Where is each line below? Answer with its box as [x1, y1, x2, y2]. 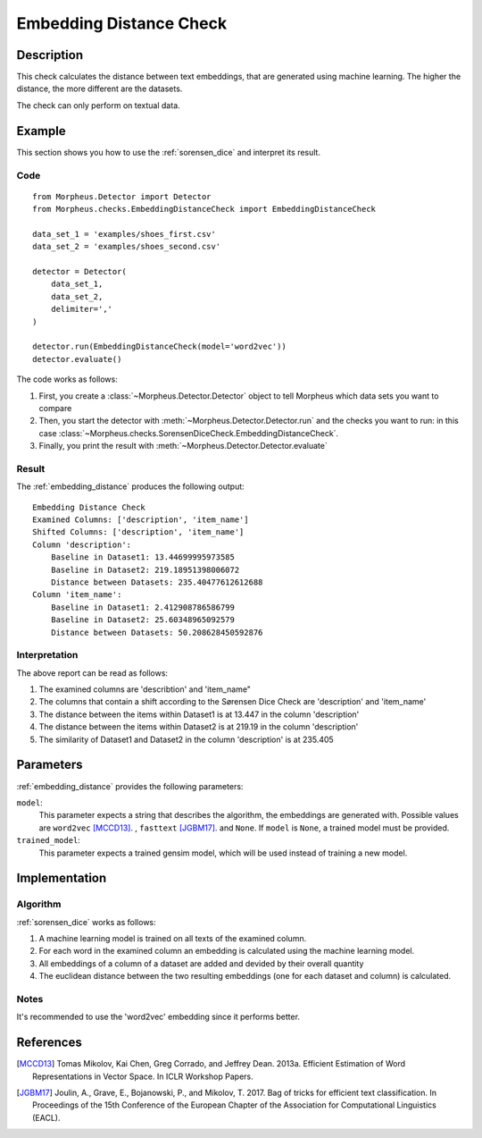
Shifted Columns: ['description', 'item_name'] [32, 527, 245, 537]
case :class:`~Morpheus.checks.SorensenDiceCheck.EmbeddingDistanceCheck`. [38, 427, 339, 438]
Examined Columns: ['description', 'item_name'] [32, 515, 249, 525]
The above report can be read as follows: [16, 667, 169, 679]
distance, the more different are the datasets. [16, 83, 183, 94]
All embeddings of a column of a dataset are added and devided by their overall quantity [38, 957, 364, 969]
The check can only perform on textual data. [16, 99, 180, 111]
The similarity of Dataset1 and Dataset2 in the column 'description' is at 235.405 [38, 734, 334, 745]
